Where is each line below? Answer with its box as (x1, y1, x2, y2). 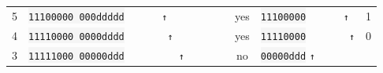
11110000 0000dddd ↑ (28, 31, 173, 42)
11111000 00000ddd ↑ (28, 50, 184, 62)
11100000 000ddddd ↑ (28, 11, 168, 23)
